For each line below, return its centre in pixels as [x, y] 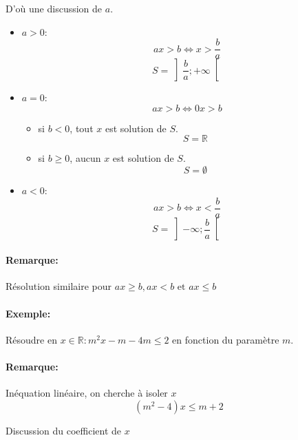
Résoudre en [31, 339]
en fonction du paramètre [226, 339]
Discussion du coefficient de [64, 430]
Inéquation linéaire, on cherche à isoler [87, 393]
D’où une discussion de [54, 8]
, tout [82, 128]
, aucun [85, 158]
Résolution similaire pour [59, 286]
